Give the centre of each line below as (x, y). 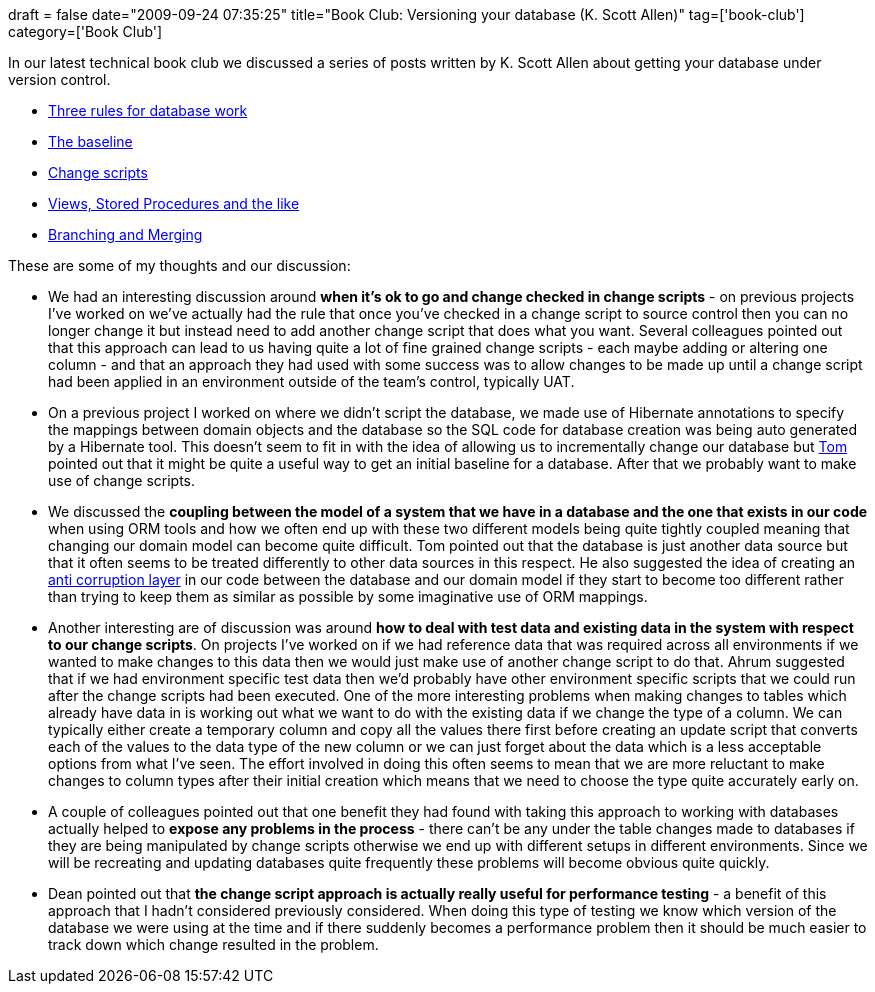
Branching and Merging (125, 234)
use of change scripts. (121, 480)
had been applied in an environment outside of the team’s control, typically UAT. (311, 381)
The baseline (90, 141)
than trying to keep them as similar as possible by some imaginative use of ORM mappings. (348, 596)
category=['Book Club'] (85, 31)
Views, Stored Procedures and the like (174, 203)
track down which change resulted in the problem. (213, 944)
